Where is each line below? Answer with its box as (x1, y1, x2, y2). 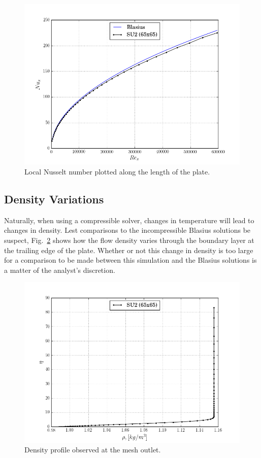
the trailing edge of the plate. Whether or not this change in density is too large (4, 244, 253, 255)
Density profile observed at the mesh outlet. (24, 444, 161, 455)
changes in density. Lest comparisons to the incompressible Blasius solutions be (4, 225, 251, 235)
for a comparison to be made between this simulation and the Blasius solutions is (4, 255, 257, 265)
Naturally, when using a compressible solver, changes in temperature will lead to (4, 215, 254, 225)
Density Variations (4, 191, 104, 206)
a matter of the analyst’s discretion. (4, 264, 115, 275)
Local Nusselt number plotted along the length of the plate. (24, 166, 210, 177)
